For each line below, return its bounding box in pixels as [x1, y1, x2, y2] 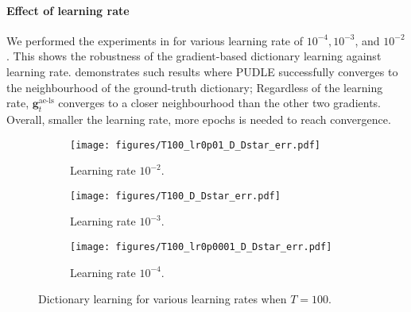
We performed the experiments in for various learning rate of [6, 32, 304, 48]
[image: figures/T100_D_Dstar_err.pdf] [70, 190, 281, 202]
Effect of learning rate [6, 2, 130, 18]
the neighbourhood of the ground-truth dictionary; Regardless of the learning [6, 79, 383, 95]
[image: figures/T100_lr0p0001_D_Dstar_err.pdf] [70, 241, 332, 253]
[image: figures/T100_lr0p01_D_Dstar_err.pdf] [70, 139, 320, 151]
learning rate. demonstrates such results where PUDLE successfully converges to [6, 63, 398, 79]
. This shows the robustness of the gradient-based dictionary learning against [6, 48, 382, 64]
